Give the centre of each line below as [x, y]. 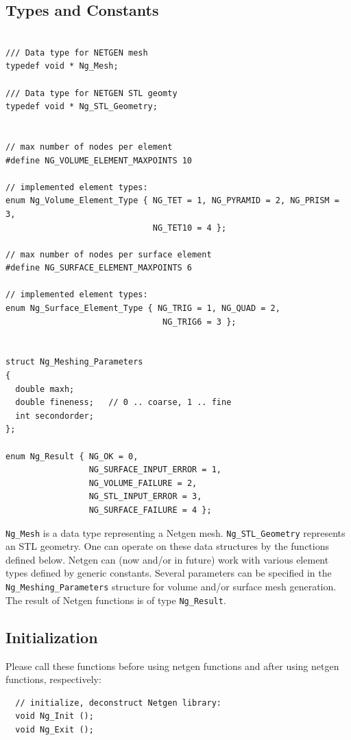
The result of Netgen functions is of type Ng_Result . [116, 600]
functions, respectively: [53, 679]
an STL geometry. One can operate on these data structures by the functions [167, 546]
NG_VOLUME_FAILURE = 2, [143, 483]
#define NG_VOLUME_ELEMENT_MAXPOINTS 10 [99, 160]
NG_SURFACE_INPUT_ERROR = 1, [155, 470]
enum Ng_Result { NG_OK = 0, [72, 456]
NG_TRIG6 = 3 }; [199, 322]
